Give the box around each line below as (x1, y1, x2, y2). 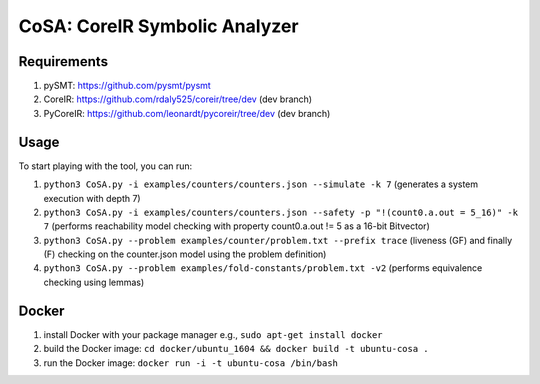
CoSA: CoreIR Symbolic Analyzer (18, 15, 299, 37)
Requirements (18, 53, 109, 70)
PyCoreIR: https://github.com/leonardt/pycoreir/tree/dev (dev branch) (43, 107, 331, 119)
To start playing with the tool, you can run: (18, 160, 193, 172)
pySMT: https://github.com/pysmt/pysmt (43, 80, 212, 92)
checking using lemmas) (43, 276, 145, 288)
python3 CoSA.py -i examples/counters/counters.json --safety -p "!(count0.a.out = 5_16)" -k (43, 206, 519, 218)
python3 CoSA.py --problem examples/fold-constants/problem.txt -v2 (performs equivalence (43, 262, 483, 274)
